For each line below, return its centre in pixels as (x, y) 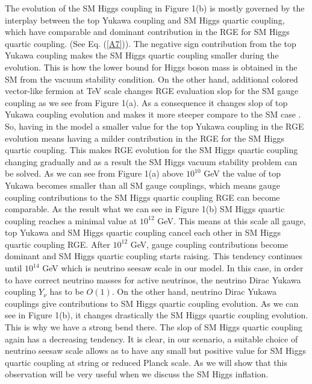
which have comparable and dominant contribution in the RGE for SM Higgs (147, 32)
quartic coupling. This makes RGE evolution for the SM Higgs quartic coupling (151, 150)
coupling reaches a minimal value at (71, 220)
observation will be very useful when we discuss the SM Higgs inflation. (137, 374)
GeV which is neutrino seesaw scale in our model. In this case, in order (173, 268)
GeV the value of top (242, 173)
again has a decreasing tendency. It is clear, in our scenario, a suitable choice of (151, 338)
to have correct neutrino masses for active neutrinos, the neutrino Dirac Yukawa (153, 279)
